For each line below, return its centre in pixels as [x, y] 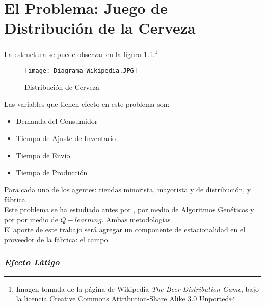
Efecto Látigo [32, 262]
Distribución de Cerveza [62, 87]
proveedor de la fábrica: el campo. [57, 239]
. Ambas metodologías [136, 219]
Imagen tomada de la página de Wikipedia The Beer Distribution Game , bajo [137, 288]
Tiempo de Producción [52, 172]
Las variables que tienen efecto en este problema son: [87, 104]
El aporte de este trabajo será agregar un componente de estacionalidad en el [125, 229]
